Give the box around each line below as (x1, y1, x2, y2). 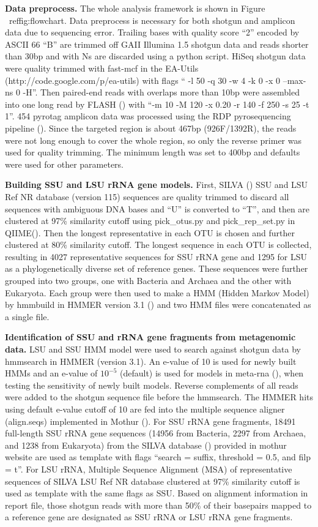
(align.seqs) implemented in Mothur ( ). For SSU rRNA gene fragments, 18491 (5, 414, 296, 427)
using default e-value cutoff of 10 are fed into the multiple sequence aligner (5, 403, 285, 415)
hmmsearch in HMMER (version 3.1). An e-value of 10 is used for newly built (5, 354, 297, 367)
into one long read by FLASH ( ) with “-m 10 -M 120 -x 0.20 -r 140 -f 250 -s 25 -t (5, 97, 309, 110)
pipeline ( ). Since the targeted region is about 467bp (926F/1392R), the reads (5, 121, 297, 134)
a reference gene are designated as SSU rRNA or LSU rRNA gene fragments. (5, 510, 293, 523)
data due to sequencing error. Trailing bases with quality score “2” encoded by (5, 26, 300, 39)
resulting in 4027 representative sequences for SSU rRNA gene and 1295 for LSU (5, 250, 308, 263)
